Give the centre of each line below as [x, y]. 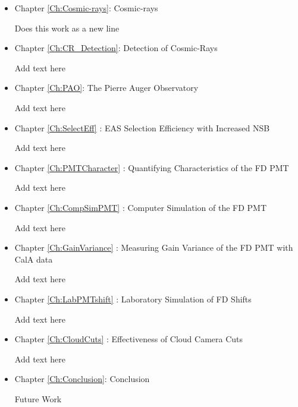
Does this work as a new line [67, 28]
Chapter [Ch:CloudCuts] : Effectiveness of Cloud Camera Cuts [129, 339]
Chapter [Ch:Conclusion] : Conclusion [82, 379]
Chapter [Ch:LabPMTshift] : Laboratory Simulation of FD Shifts [133, 299]
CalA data [34, 259]
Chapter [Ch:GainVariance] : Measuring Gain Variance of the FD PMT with [154, 247]
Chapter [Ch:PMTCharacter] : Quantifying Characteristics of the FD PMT [152, 167]
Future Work [38, 398]
